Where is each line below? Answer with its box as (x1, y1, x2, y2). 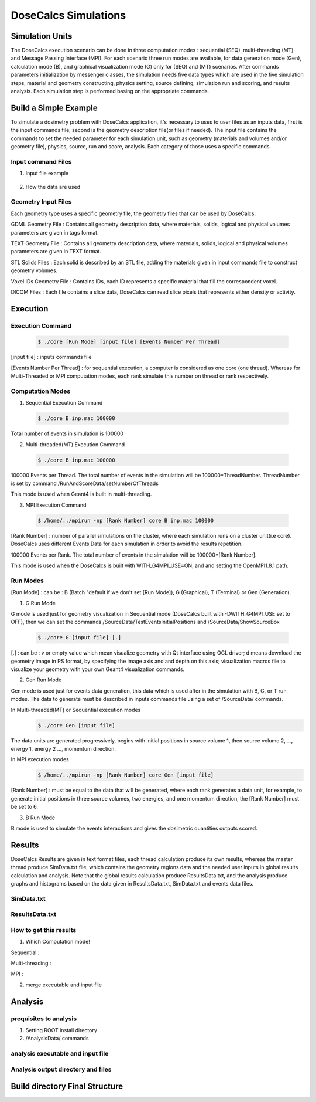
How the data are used (25, 183, 81, 190)
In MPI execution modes (11, 756, 70, 763)
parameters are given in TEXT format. (11, 248, 102, 255)
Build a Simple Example (11, 103, 98, 113)
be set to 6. (11, 803, 38, 811)
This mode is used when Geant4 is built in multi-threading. (11, 490, 152, 498)
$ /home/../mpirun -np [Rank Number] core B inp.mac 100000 (37, 517, 214, 524)
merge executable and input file (25, 981, 102, 988)
